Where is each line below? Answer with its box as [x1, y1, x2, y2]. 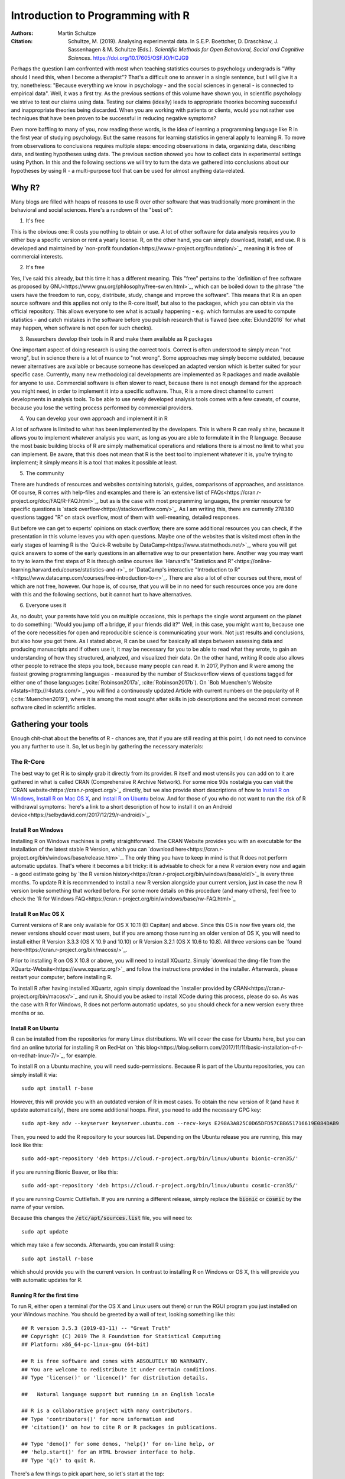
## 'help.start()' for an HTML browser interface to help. [21, 1449, 196, 1455]
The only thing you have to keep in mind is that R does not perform [125, 854, 288, 861]
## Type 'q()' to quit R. [21, 1457, 97, 1464]
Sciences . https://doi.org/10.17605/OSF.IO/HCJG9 [68, 54, 189, 62]
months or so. [11, 1009, 45, 1016]
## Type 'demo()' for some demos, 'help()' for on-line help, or [21, 1441, 215, 1448]
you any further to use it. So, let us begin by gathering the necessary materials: [11, 743, 204, 750]
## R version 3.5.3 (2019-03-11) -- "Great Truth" [21, 1325, 171, 1331]
